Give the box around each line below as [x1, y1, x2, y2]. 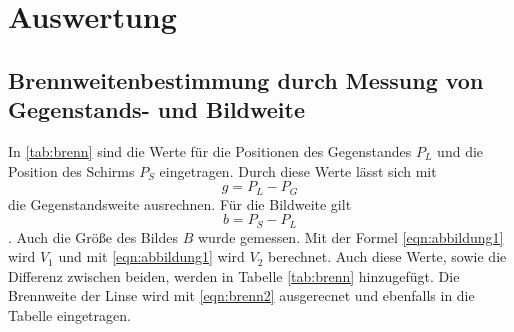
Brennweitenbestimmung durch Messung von [8, 64, 484, 95]
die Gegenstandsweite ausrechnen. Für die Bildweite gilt [8, 193, 352, 214]
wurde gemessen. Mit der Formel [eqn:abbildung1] [197, 226, 504, 247]
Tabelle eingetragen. [8, 305, 131, 326]
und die [437, 140, 484, 161]
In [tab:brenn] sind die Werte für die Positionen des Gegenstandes [8, 140, 412, 161]
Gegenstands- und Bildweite [8, 94, 306, 125]
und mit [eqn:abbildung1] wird [58, 246, 245, 267]
